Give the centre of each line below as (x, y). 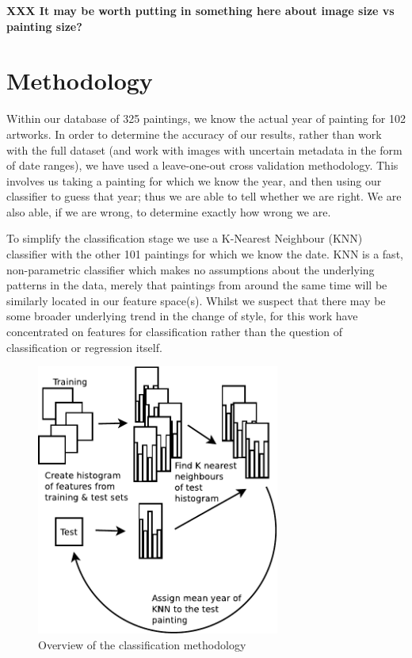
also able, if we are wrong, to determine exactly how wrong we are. (169, 211)
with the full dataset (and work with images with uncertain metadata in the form (204, 149)
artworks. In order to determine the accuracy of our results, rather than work (194, 134)
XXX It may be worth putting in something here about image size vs (200, 10)
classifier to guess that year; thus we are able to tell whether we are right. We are (204, 196)
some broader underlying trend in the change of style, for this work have (182, 316)
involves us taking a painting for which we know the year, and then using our (194, 180)
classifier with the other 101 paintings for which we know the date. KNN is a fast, (205, 254)
